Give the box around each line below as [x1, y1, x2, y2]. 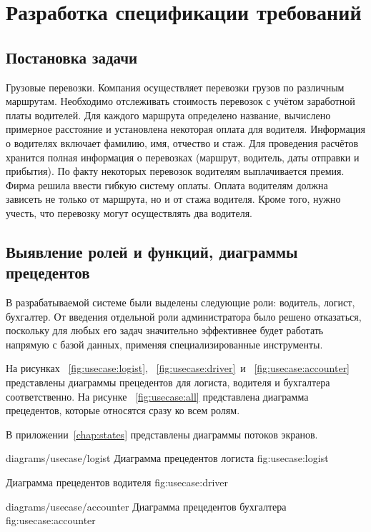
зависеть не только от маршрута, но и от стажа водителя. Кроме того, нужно [6, 191, 341, 206]
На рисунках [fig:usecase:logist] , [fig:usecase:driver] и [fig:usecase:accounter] [6, 361, 350, 376]
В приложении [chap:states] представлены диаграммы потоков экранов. [6, 426, 318, 441]
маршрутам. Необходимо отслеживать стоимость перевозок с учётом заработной [6, 94, 355, 109]
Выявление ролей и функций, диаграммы [6, 240, 298, 262]
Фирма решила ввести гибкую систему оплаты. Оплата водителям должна [6, 177, 328, 192]
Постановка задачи [6, 46, 138, 68]
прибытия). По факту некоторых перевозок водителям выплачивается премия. [6, 164, 345, 179]
